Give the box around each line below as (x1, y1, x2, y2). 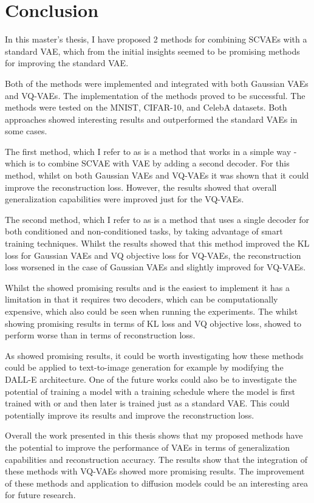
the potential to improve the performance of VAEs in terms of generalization (5, 440, 290, 453)
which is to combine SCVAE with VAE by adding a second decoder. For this (5, 157, 290, 169)
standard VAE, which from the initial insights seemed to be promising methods (5, 44, 300, 57)
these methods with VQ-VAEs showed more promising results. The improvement (5, 465, 305, 477)
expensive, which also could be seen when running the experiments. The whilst (5, 305, 298, 317)
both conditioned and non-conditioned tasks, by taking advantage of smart (5, 225, 283, 238)
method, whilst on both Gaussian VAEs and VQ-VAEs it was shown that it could (5, 169, 309, 182)
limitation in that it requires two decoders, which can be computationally (5, 293, 278, 306)
